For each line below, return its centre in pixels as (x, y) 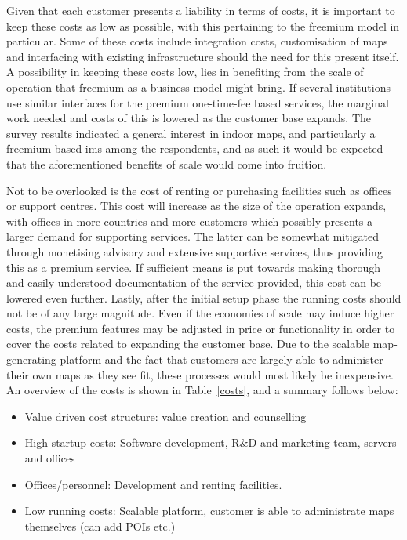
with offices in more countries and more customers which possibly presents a (190, 221)
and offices (50, 458)
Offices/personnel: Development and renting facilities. (153, 484)
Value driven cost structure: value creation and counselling (165, 416)
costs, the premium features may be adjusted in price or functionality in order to (201, 328)
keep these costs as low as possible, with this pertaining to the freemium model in (203, 25)
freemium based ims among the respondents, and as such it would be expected (195, 149)
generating (31, 359)
